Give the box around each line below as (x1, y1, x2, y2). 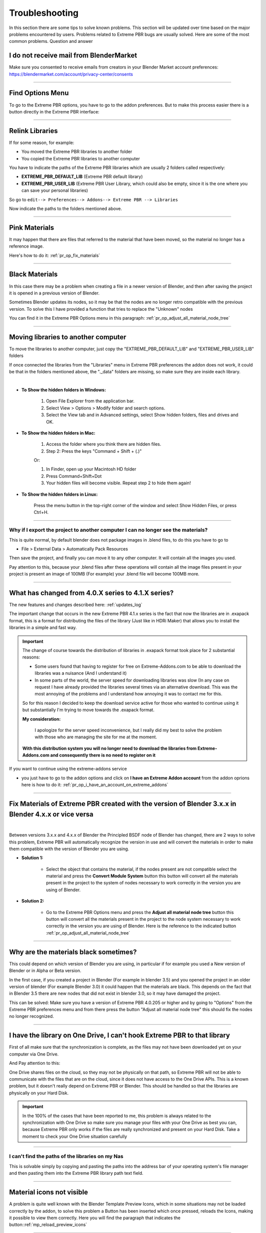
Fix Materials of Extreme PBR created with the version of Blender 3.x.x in (9, 799, 236, 808)
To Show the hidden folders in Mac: (21, 430, 96, 436)
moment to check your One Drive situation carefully (22, 1133, 128, 1139)
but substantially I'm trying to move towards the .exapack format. (22, 707, 155, 713)
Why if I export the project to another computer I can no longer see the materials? (9, 527, 208, 534)
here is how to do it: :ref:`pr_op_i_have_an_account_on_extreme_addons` (21, 782, 168, 788)
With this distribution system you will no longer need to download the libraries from (22, 745, 197, 751)
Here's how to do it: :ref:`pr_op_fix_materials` (9, 252, 100, 258)
